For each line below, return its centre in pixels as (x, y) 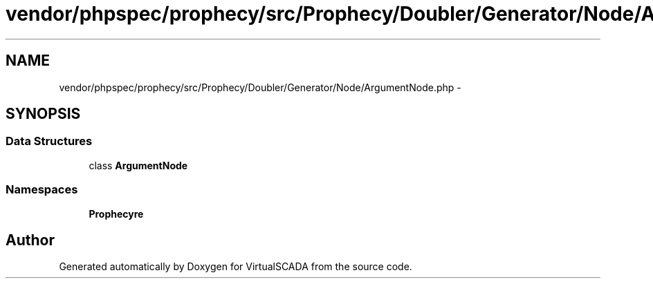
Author (30, 240)
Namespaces (42, 190)
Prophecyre (116, 214)
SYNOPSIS (43, 114)
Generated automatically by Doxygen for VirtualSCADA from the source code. (236, 267)
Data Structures (49, 141)
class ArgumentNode (138, 165)
